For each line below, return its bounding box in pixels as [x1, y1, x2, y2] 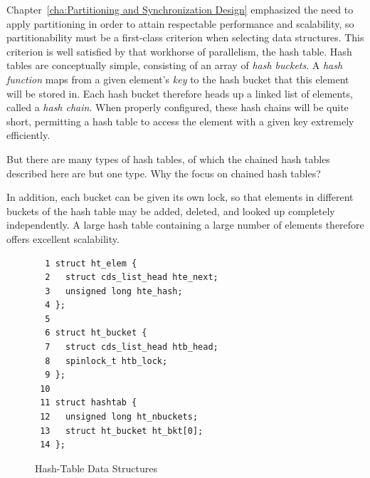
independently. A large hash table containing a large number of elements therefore [6, 217, 364, 232]
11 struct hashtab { [40, 398, 137, 408]
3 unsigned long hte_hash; [45, 286, 183, 296]
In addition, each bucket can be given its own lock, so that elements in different [6, 189, 354, 204]
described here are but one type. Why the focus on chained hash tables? [6, 165, 321, 180]
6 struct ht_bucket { [45, 328, 147, 338]
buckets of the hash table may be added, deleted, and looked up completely [6, 203, 335, 218]
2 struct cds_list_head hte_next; [45, 272, 218, 283]
